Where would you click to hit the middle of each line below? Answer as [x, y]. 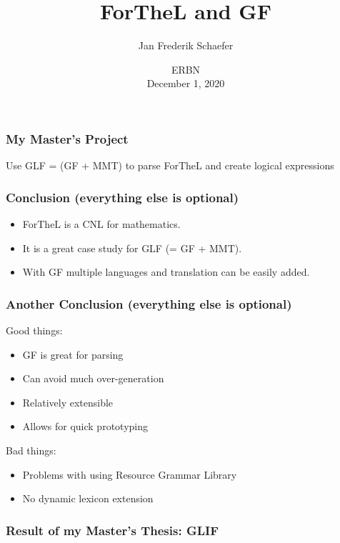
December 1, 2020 [186, 83]
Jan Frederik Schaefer [186, 45]
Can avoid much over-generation [93, 378]
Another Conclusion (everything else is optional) [149, 303]
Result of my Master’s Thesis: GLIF [112, 530]
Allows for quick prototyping [85, 426]
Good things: [34, 330]
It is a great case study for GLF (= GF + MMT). [132, 248]
